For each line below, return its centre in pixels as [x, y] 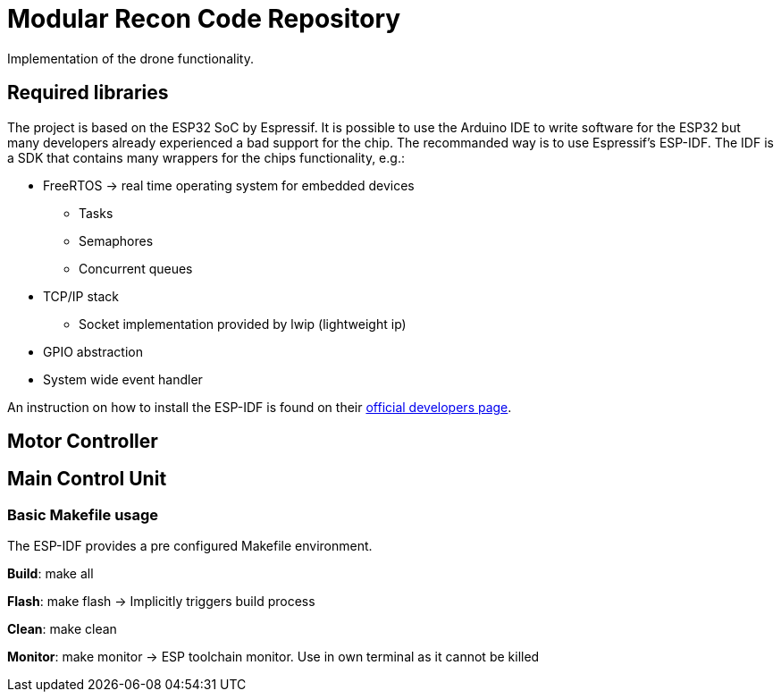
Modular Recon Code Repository [204, 19]
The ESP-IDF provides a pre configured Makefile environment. [190, 546]
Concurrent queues [136, 268]
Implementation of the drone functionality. [130, 58]
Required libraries [88, 93]
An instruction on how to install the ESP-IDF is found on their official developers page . [260, 407]
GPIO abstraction [93, 351]
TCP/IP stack [81, 296]
